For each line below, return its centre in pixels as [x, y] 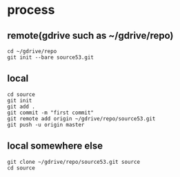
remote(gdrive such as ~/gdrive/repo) [90, 36]
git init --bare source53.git [51, 57]
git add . [21, 106]
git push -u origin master [46, 124]
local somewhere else [55, 146]
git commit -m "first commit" [51, 113]
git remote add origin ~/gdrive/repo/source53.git [81, 119]
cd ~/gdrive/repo [32, 51]
